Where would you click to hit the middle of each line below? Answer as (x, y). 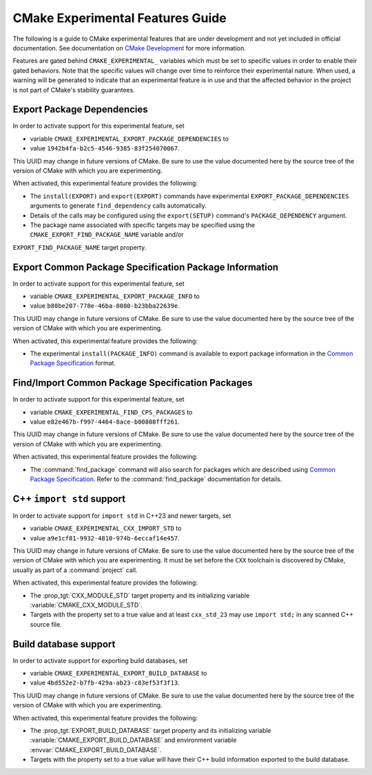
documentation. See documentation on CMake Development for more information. (129, 48)
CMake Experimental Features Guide (120, 18)
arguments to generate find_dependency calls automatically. (118, 206)
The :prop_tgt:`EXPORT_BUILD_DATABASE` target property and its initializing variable (151, 731)
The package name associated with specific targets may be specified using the (142, 225)
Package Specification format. (73, 363)
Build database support (64, 644)
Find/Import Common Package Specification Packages (133, 383)
